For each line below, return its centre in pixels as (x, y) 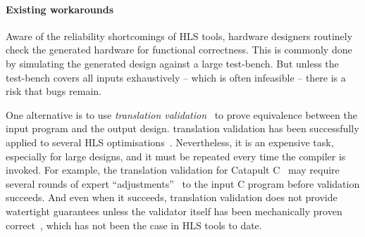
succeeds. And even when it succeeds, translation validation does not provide (172, 197)
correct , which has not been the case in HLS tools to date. (134, 225)
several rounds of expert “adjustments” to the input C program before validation (183, 183)
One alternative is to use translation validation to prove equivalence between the (181, 114)
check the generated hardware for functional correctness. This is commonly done (179, 50)
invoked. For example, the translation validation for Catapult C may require (173, 170)
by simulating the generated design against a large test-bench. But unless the (172, 63)
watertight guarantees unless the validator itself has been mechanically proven (174, 211)
